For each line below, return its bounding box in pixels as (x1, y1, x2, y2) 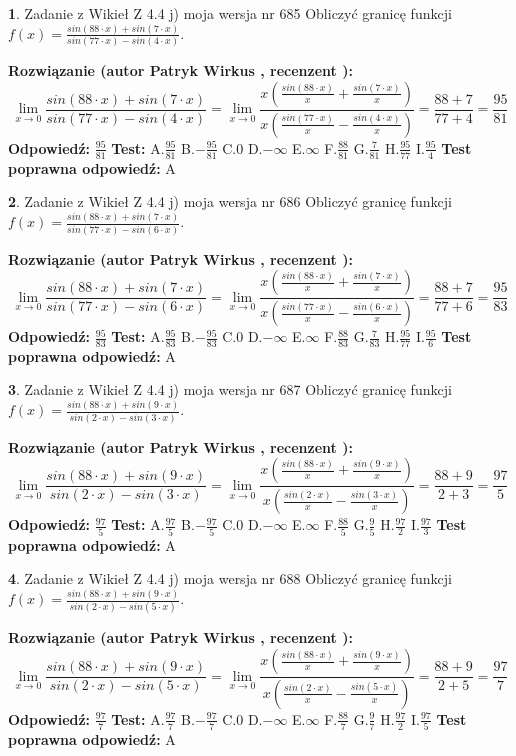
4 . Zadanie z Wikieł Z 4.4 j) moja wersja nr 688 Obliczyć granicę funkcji (8, 568, 452, 589)
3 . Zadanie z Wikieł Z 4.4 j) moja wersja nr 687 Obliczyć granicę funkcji (8, 379, 452, 400)
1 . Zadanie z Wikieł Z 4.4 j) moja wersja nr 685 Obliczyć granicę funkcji (8, 3, 452, 23)
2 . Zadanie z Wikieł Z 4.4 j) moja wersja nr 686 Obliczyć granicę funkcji (8, 191, 452, 212)
